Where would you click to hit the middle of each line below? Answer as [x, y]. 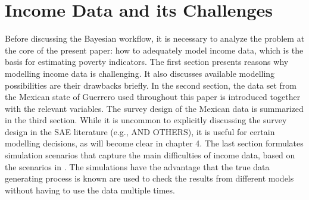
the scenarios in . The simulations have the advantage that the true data [137, 166]
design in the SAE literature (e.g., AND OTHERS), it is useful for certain [140, 131]
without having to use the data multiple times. [90, 190]
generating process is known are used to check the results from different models [149, 178]
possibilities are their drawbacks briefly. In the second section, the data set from [151, 85]
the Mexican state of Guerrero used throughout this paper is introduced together [153, 97]
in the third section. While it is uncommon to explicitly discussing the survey [146, 120]
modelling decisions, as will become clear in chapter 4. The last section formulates [154, 143]
